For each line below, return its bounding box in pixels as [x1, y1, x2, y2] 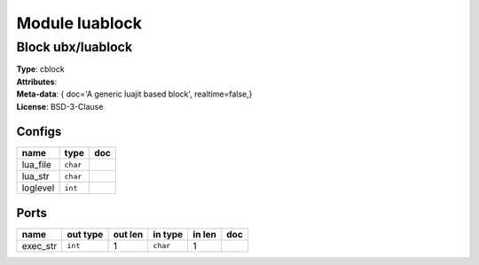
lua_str [21, 170, 51, 183]
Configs [16, 124, 62, 139]
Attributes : [16, 76, 58, 87]
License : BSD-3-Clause [16, 101, 104, 112]
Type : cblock [16, 64, 66, 74]
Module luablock [16, 13, 142, 33]
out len [113, 228, 144, 240]
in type [153, 228, 184, 240]
